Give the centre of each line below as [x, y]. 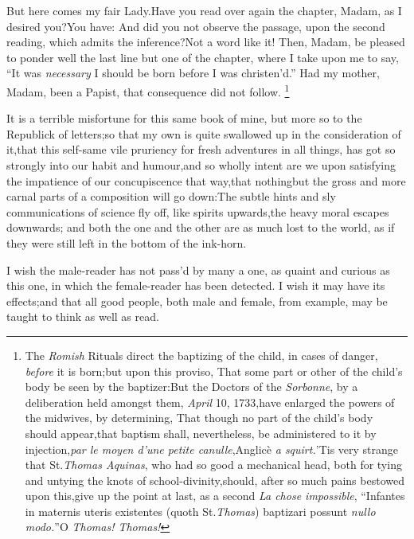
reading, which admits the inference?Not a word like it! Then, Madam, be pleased [206, 42]
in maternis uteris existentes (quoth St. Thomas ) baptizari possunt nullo [200, 511]
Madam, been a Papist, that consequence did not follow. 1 [148, 90]
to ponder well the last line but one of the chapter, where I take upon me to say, [203, 57]
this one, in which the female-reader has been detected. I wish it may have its [196, 285]
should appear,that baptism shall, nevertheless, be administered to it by [201, 433]
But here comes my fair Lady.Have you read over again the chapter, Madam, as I [204, 10]
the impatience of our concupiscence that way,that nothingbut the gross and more [206, 180]
